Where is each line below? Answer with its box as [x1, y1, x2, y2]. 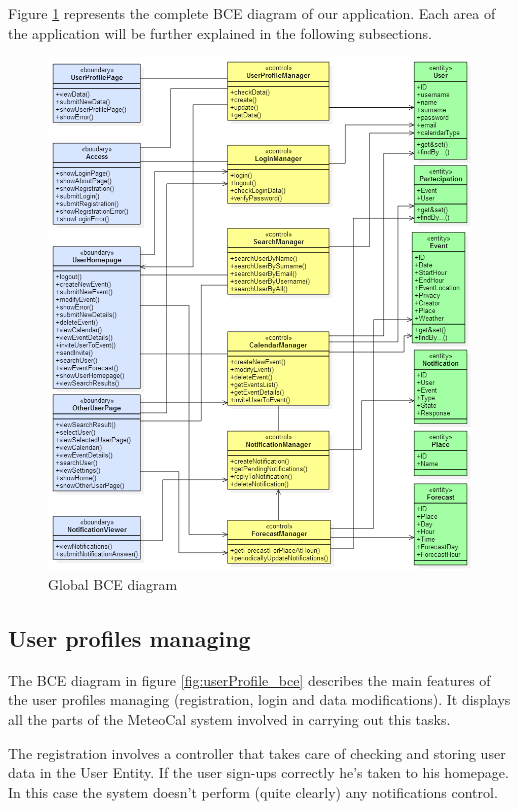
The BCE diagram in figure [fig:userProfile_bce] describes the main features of [8, 669, 491, 690]
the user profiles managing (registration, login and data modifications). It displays [8, 689, 511, 710]
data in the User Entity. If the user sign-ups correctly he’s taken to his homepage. [8, 762, 509, 783]
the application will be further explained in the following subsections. [8, 22, 432, 43]
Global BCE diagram [48, 574, 178, 595]
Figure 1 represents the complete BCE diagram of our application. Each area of [8, 3, 496, 23]
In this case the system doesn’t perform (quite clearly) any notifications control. [8, 781, 498, 802]
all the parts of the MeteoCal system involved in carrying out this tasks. [8, 709, 451, 730]
